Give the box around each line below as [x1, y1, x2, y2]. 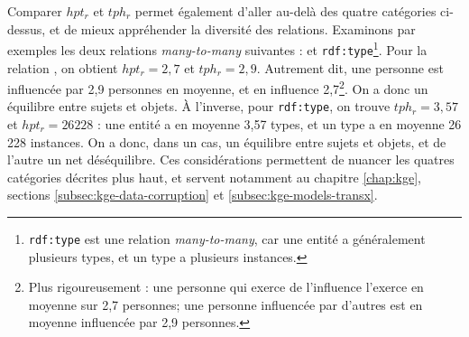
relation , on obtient [7, 58, 118, 77]
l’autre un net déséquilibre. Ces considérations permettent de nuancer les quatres [7, 150, 455, 169]
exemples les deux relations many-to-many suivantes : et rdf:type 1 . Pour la [7, 38, 428, 59]
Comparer [7, 2, 62, 20]
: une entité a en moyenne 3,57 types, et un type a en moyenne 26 [97, 115, 462, 133]
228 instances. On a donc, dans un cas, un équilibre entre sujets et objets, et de [7, 132, 446, 151]
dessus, [7, 19, 46, 38]
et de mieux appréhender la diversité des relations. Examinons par [49, 19, 416, 38]
